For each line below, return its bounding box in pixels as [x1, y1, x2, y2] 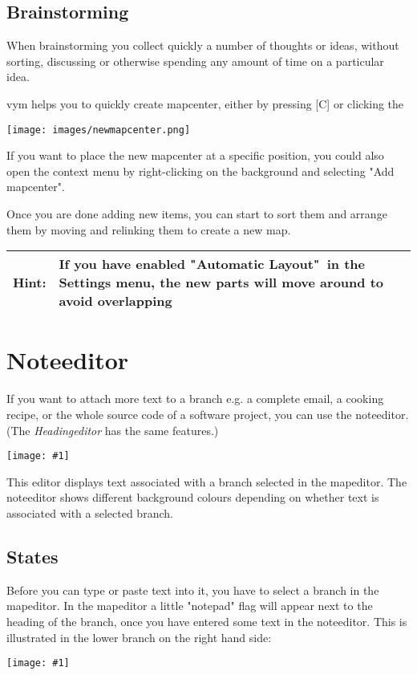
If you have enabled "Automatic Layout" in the [59, 254, 366, 274]
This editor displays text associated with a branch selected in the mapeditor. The [6, 473, 407, 490]
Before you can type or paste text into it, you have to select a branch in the [6, 581, 379, 598]
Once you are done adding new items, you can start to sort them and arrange [6, 205, 387, 222]
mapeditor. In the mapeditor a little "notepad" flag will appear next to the [6, 597, 373, 614]
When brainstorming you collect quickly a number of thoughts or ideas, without [6, 37, 399, 54]
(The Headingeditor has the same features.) [6, 421, 219, 438]
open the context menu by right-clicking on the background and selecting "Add [6, 162, 395, 179]
